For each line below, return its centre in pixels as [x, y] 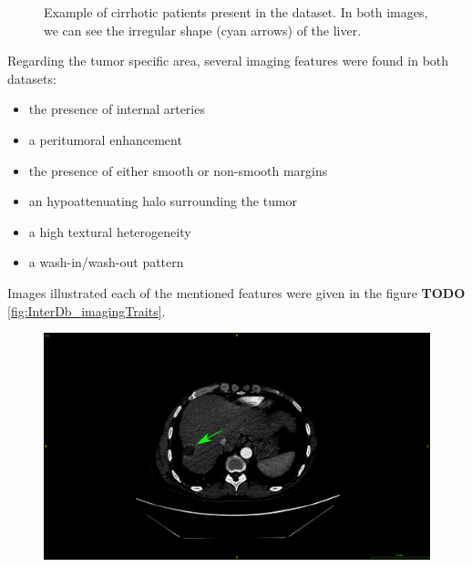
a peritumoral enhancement [105, 139]
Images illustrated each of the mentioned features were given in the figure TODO [236, 292]
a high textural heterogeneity [110, 231]
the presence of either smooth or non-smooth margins [178, 170]
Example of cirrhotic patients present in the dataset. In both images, [236, 12]
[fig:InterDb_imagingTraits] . [87, 310]
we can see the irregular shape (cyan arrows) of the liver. [203, 30]
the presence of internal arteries [117, 109]
